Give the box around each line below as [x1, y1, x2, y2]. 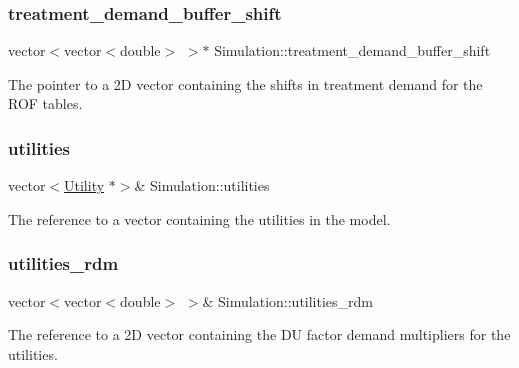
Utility [64, 175, 105, 196]
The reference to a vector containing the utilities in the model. [8, 208, 391, 229]
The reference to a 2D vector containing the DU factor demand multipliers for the [8, 324, 511, 345]
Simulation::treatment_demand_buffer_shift [214, 40, 491, 61]
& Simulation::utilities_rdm [202, 290, 374, 311]
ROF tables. [8, 93, 83, 114]
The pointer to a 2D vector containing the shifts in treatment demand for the [8, 73, 483, 94]
